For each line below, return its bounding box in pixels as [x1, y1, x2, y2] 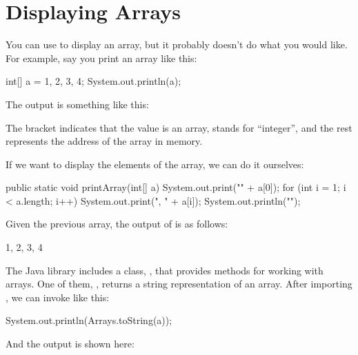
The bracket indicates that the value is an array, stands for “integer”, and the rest [6, 120, 352, 134]
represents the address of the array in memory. [6, 134, 203, 148]
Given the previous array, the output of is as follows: [6, 216, 228, 231]
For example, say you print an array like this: [6, 50, 197, 65]
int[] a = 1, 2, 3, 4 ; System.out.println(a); [6, 74, 181, 88]
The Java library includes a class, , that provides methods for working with [6, 263, 324, 277]
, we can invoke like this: [6, 290, 110, 304]
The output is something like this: [6, 97, 149, 111]
